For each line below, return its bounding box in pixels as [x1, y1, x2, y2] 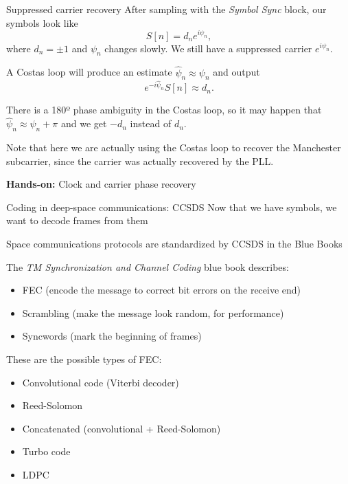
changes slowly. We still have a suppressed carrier [104, 41, 312, 55]
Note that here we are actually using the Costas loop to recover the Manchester [6, 140, 341, 155]
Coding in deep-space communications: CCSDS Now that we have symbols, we [6, 199, 337, 214]
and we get [60, 116, 107, 131]
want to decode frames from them [6, 213, 148, 228]
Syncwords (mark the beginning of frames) [22, 329, 202, 343]
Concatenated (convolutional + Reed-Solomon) [22, 421, 221, 435]
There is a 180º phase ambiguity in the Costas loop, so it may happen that [6, 102, 322, 117]
